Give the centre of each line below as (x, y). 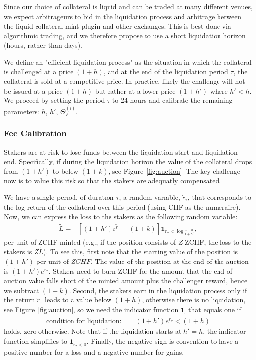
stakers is (18, 251)
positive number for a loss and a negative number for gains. (94, 352)
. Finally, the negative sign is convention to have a (163, 341)
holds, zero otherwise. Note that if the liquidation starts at (93, 331)
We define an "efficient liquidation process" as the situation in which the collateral (128, 61)
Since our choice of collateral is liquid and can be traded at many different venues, (128, 6)
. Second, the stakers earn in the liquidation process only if (158, 290)
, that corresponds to (219, 197)
